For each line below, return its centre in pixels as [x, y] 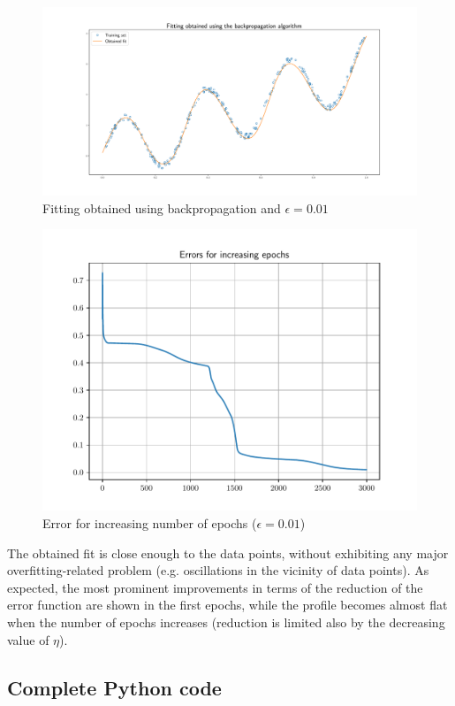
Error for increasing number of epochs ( [150, 523]
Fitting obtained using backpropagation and [162, 207]
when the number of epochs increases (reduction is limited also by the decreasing [226, 622]
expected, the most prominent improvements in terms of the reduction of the [215, 587]
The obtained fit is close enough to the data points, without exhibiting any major [228, 553]
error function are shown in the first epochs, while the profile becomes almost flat [227, 605]
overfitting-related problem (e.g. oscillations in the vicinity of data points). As [218, 570]
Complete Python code [114, 687]
